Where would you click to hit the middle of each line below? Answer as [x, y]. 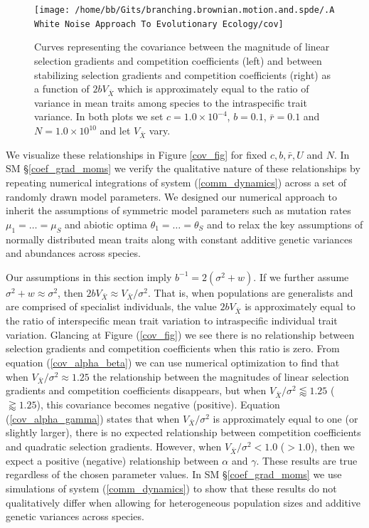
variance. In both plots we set [99, 116]
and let [115, 131]
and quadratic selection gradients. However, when [114, 447]
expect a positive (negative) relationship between [112, 460]
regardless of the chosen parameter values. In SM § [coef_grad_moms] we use [174, 474]
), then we [332, 447]
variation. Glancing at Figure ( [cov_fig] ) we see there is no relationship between [180, 334]
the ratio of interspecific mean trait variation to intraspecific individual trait [172, 321]
